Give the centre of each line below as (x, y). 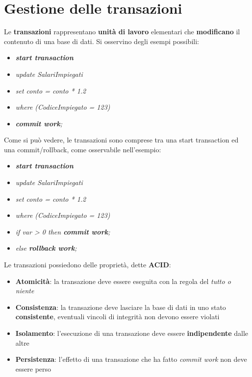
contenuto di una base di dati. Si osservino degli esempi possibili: (101, 41)
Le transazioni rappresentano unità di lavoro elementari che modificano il (122, 32)
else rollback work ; (46, 248)
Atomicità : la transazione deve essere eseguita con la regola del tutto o (123, 281)
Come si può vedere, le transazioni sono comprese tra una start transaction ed (121, 140)
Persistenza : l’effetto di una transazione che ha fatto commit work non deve (131, 359)
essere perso (33, 368)
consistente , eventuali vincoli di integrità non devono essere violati (117, 317)
